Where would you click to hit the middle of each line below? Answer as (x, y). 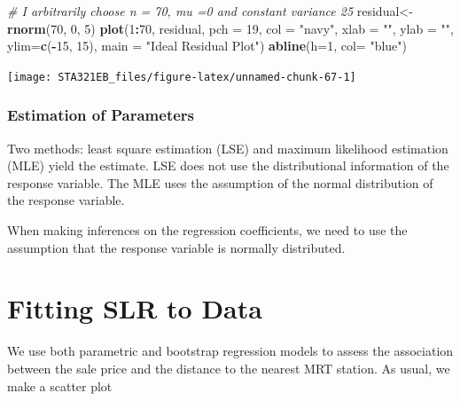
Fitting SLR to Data (135, 308)
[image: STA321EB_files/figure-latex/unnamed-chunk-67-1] (182, 77)
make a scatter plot (60, 385)
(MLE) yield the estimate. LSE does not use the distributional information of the (228, 165)
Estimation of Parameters (101, 115)
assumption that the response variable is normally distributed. (176, 247)
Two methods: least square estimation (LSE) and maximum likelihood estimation (228, 148)
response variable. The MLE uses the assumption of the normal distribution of (220, 182)
